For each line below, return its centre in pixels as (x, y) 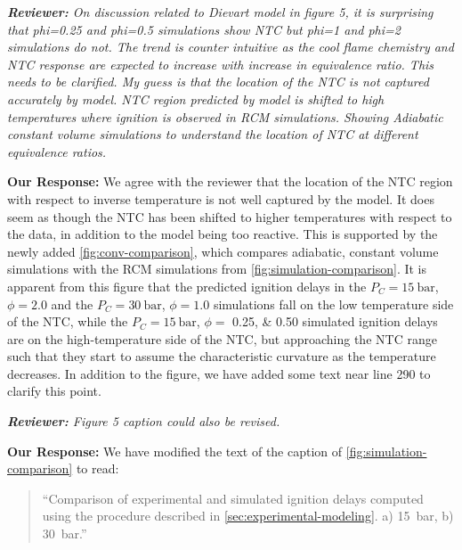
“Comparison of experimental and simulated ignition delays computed (233, 498)
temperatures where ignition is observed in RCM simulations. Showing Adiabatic (225, 116)
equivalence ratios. (57, 151)
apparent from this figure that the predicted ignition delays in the (187, 286)
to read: (97, 468)
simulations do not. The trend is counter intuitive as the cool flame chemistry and (231, 47)
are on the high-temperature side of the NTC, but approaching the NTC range (222, 338)
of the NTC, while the (68, 321)
